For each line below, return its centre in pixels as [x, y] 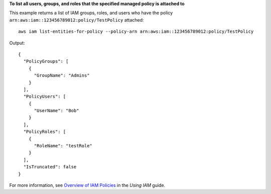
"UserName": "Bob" [56, 111]
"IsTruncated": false [50, 167]
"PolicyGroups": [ [46, 61]
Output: [17, 43]
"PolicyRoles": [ [45, 132]
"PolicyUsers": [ [45, 96]
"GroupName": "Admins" [62, 76]
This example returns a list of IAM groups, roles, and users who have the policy [91, 13]
